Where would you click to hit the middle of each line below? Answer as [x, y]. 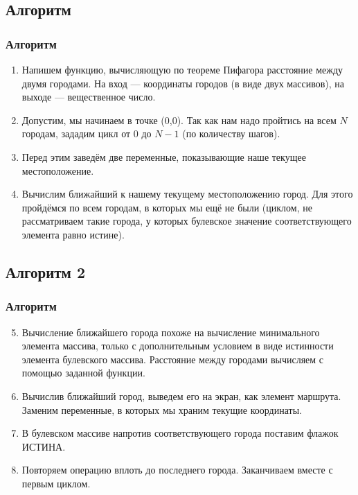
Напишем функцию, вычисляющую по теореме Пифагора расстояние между [182, 69]
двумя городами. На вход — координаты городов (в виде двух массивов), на [183, 83]
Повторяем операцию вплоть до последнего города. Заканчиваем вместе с [177, 470]
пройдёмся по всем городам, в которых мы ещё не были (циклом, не [167, 207]
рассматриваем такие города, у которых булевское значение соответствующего [187, 221]
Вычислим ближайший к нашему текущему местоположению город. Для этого [187, 194]
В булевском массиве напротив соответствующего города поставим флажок [180, 433]
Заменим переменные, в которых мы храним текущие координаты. [162, 409]
